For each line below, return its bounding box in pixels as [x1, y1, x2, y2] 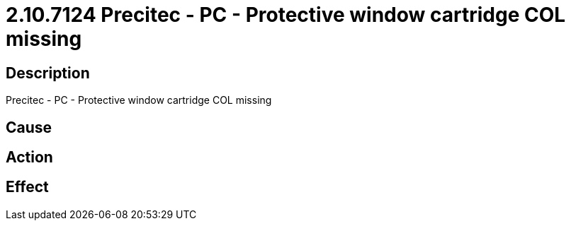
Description [6, 64, 90, 82]
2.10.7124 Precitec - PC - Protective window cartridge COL [6, 3, 566, 27]
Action [6, 148, 53, 167]
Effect [6, 178, 49, 196]
